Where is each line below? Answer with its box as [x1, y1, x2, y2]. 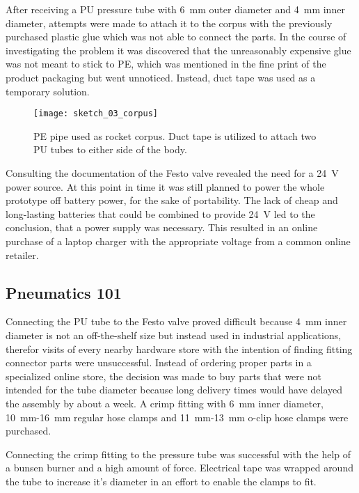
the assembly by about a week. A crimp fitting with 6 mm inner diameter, [6, 396, 324, 410]
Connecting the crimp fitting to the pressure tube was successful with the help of [6, 446, 351, 461]
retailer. [6, 247, 39, 262]
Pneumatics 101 [6, 281, 122, 303]
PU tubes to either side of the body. [33, 142, 187, 157]
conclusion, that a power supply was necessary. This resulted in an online [6, 220, 318, 235]
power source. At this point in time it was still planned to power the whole [6, 179, 325, 194]
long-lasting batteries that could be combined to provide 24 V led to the [6, 206, 315, 221]
